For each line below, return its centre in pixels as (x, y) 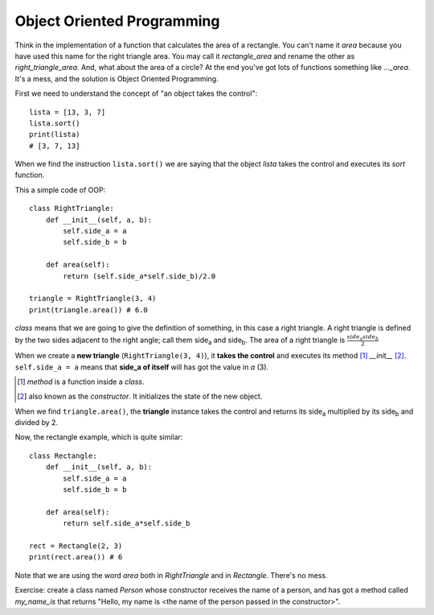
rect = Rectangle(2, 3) (76, 546)
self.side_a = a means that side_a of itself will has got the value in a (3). (142, 367)
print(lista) (55, 134)
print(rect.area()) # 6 (76, 557)
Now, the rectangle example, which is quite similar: (99, 437)
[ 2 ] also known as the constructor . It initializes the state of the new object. (140, 396)
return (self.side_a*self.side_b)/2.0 (139, 276)
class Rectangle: (63, 456)
